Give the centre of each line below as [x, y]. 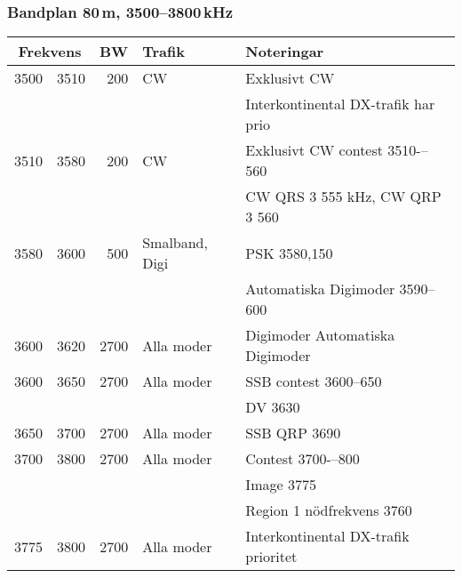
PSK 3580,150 [289, 253]
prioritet [271, 557]
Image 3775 [281, 485]
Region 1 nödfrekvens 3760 [329, 510]
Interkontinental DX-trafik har [340, 104]
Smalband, [175, 243]
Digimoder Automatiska [320, 335]
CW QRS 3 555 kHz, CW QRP [343, 197]
